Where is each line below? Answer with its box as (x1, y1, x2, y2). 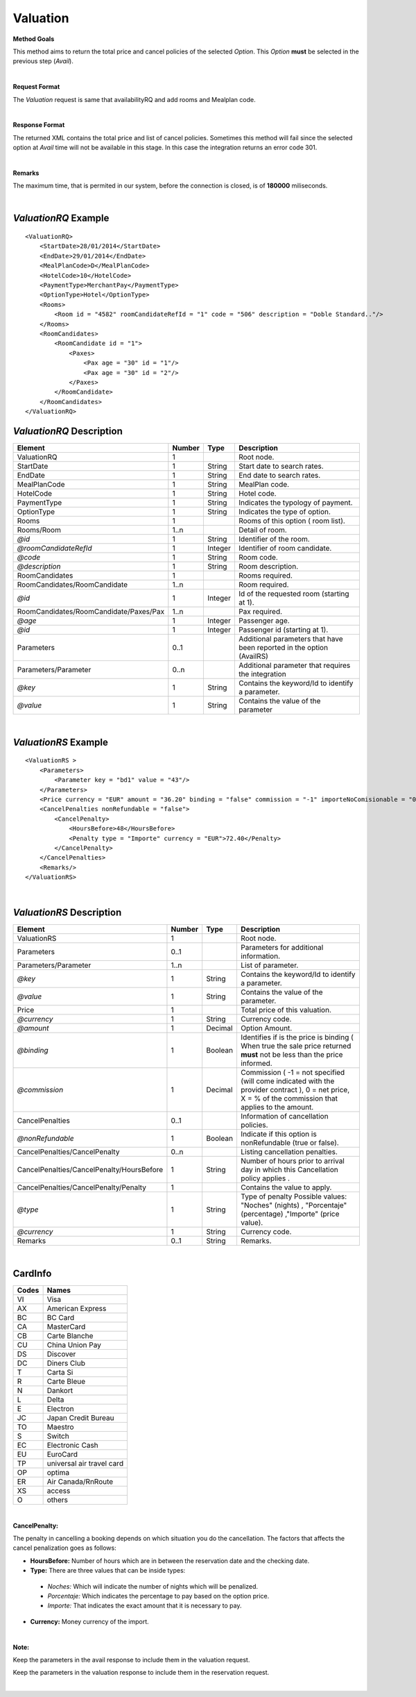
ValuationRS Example (12, 736, 109, 748)
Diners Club (46, 1358, 86, 1368)
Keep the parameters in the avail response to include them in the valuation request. (12, 1655, 250, 1664)
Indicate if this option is (240, 1129, 317, 1139)
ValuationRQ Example (12, 212, 110, 224)
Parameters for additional (240, 943, 324, 953)
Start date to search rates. (238, 461, 324, 471)
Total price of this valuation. (240, 1005, 332, 1015)
